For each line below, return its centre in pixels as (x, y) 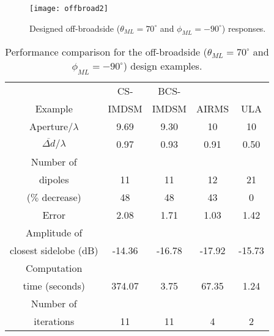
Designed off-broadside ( (75, 28)
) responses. (244, 28)
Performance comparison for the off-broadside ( (106, 52)
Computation (54, 268)
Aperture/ (51, 126)
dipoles (54, 179)
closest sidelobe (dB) (54, 250)
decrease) (61, 197)
